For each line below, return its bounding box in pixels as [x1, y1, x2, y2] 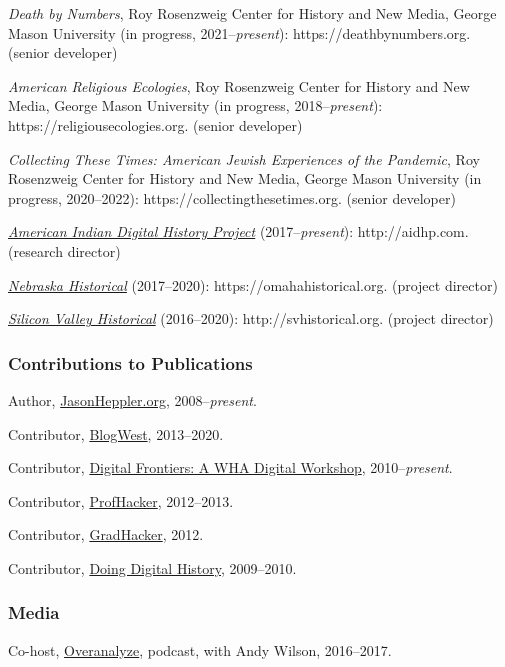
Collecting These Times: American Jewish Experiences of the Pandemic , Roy [8, 148, 480, 169]
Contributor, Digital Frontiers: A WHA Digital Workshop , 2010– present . [8, 457, 453, 478]
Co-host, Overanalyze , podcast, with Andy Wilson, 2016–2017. [8, 639, 392, 660]
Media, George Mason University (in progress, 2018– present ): [8, 95, 383, 116]
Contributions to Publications [8, 350, 253, 375]
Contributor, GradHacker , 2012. [8, 524, 204, 545]
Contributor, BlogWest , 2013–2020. [8, 423, 224, 444]
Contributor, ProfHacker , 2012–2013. [8, 490, 234, 511]
